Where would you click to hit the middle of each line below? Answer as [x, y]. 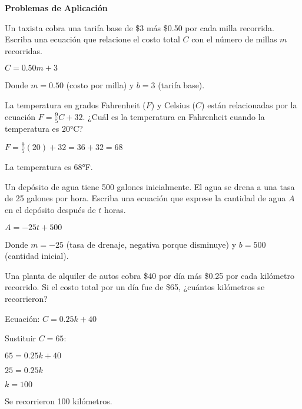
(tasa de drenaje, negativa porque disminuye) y [151, 244]
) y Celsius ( [173, 104]
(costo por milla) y [100, 85]
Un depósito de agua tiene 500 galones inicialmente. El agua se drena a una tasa [150, 186]
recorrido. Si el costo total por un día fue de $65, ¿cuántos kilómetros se [135, 287]
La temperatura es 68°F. [49, 167]
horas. [115, 210]
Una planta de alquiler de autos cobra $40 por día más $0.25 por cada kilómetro [150, 275]
